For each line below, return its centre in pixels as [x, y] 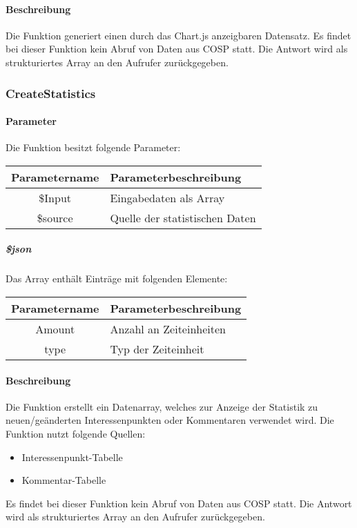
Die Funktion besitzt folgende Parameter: [93, 147]
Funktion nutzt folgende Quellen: [76, 433]
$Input [55, 197]
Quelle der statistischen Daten [183, 217]
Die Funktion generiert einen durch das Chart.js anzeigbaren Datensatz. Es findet [178, 35]
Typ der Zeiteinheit [157, 349]
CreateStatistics [51, 93]
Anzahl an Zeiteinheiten [168, 329]
